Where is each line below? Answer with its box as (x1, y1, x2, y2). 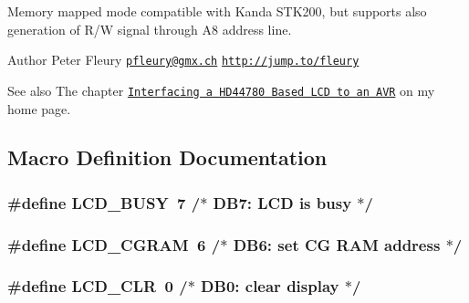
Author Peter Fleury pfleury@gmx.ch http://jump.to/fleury (7, 50, 360, 69)
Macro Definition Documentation (7, 143, 328, 172)
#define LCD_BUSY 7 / (7, 191, 201, 214)
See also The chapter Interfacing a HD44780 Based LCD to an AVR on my (7, 80, 435, 99)
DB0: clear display (201, 275, 339, 298)
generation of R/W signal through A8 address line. (7, 19, 292, 38)
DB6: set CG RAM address (233, 233, 441, 256)
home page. (7, 99, 71, 118)
